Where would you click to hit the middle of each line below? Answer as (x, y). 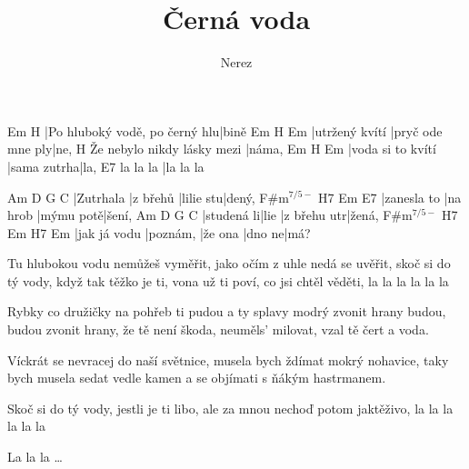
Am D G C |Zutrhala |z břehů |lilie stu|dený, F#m (148, 197)
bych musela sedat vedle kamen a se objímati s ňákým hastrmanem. (197, 378)
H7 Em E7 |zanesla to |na (390, 197)
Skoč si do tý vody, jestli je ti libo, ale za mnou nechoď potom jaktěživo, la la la (230, 408)
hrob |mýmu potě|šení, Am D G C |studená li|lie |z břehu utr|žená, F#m (210, 215)
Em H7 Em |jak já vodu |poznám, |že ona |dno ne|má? (159, 232)
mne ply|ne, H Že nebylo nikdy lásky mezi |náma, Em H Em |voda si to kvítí (222, 149)
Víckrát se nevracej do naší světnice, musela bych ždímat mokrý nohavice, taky (228, 359)
